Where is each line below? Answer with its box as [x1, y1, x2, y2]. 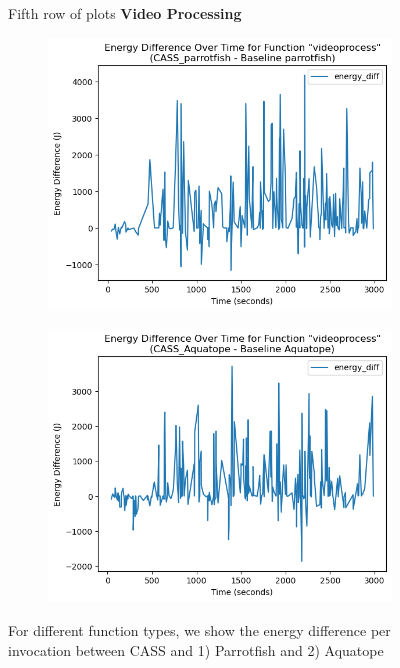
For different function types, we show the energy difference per [8, 619, 391, 640]
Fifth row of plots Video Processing [8, 3, 242, 23]
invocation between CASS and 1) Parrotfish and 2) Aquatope [8, 639, 384, 660]
